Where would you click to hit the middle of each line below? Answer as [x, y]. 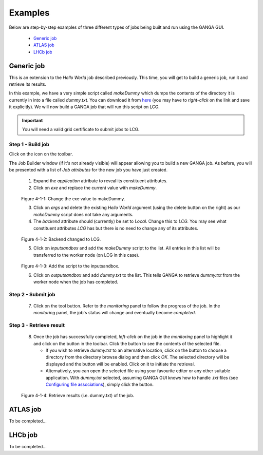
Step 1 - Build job [29, 144]
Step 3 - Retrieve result [37, 325]
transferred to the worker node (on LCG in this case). [86, 255]
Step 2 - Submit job [32, 294]
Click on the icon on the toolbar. [41, 154]
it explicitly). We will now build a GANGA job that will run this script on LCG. [85, 107]
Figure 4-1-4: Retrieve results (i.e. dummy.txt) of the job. [78, 396]
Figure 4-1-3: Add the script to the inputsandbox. [70, 266]
